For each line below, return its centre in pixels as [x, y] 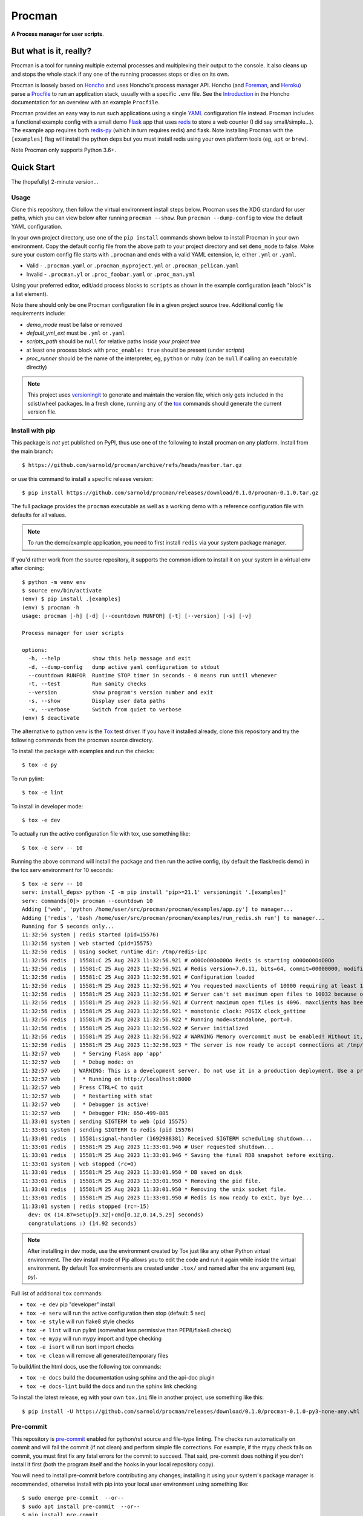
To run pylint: [28, 779]
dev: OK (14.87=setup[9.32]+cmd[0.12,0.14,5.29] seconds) [116, 1215]
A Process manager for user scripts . [57, 34]
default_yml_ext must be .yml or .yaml [76, 333]
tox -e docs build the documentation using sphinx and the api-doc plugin [120, 1378]
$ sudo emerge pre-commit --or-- [73, 1498]
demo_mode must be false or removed [74, 324]
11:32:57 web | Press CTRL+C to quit [83, 1088]
